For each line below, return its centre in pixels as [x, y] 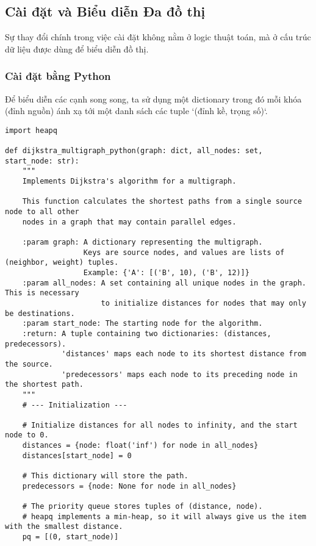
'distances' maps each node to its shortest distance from [184, 354]
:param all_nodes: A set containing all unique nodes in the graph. [164, 283]
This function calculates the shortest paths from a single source [162, 202]
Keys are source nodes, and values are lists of [184, 252]
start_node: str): [42, 161]
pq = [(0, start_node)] [70, 537]
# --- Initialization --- [75, 405]
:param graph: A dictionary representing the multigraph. [142, 242]
